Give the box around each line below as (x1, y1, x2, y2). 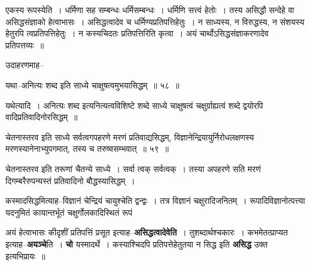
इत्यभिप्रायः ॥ (5, 249, 45, 262)
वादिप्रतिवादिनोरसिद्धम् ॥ (5, 111, 78, 123)
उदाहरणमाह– (5, 59, 44, 71)
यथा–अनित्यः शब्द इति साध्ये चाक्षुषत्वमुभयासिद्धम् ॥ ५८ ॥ (5, 78, 180, 91)
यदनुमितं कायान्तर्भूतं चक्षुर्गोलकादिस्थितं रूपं (5, 206, 132, 218)
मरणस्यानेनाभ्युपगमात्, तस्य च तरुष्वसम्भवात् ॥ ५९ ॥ (5, 142, 169, 155)
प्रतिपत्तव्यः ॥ (5, 38, 44, 51)
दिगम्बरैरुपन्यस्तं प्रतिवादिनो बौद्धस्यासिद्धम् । (5, 174, 135, 186)
